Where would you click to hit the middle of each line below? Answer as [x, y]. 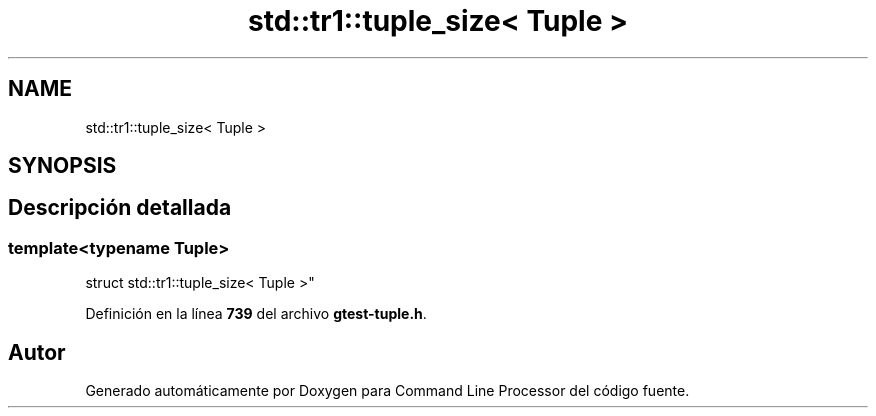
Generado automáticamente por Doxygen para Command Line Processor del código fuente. [387, 391]
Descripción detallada [120, 208]
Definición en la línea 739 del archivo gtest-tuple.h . [256, 314]
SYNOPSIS [62, 166]
